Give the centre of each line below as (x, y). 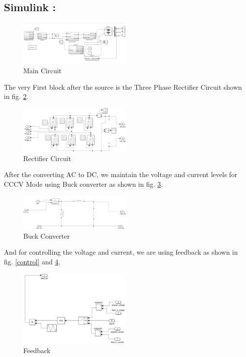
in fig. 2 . (16, 96)
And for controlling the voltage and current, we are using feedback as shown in (121, 252)
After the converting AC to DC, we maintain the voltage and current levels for (121, 174)
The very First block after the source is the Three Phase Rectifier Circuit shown (123, 87)
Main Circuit (43, 71)
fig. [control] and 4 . (32, 261)
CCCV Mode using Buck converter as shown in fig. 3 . (83, 184)
